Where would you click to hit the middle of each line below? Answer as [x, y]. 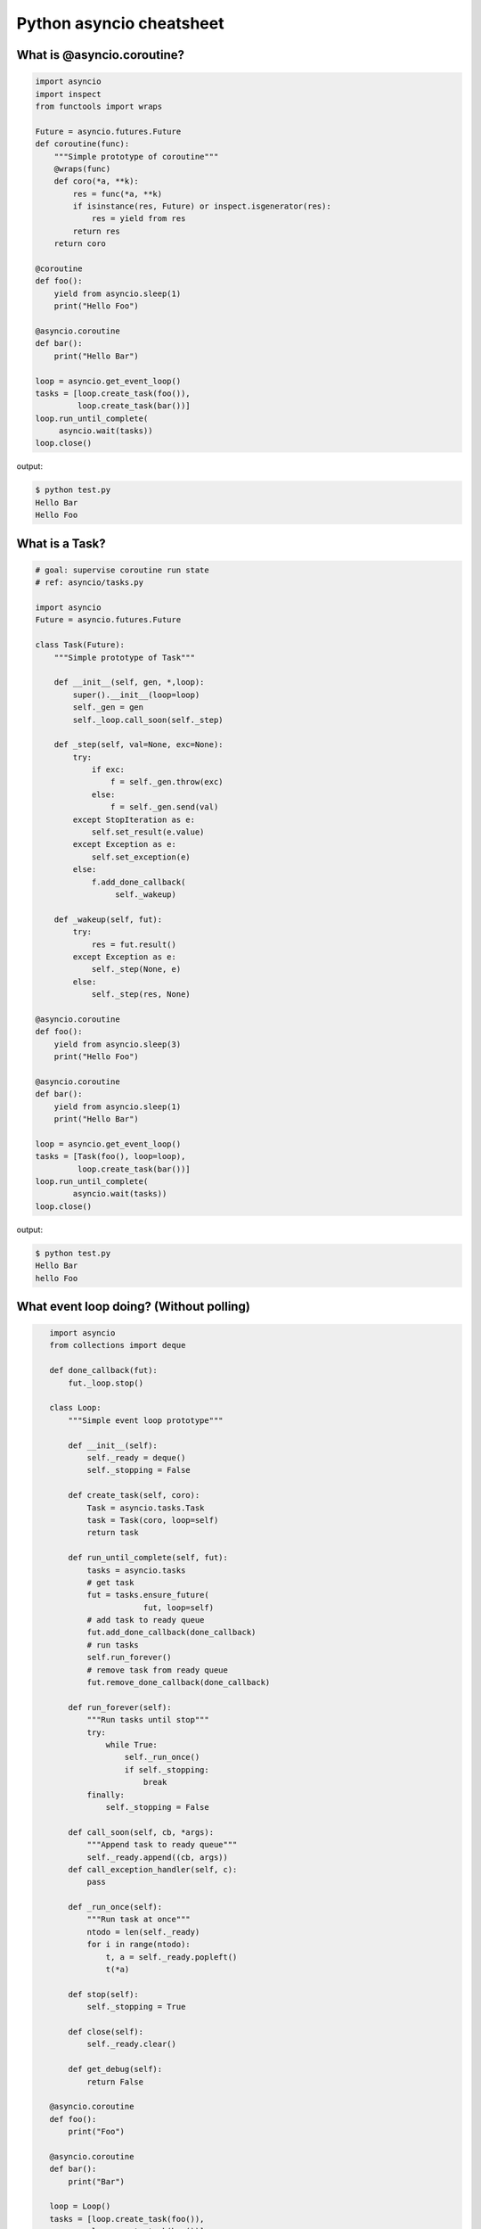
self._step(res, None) [141, 995]
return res [96, 231]
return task [113, 1533]
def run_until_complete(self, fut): [148, 1558]
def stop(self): [104, 1994]
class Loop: [75, 1408]
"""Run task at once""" [139, 1920]
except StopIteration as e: [134, 819]
